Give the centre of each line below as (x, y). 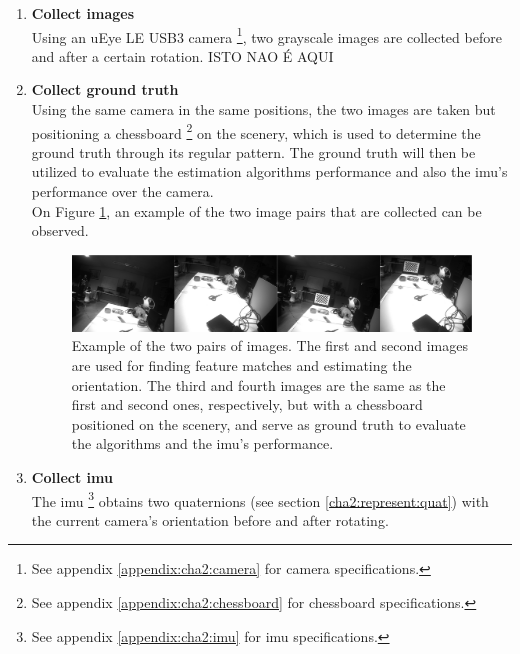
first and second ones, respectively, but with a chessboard (247, 404)
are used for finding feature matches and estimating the (241, 365)
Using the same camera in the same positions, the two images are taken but (263, 109)
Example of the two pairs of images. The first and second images (269, 345)
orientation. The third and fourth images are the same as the (258, 384)
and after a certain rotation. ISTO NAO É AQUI (182, 55)
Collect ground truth (105, 89)
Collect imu (72, 476)
